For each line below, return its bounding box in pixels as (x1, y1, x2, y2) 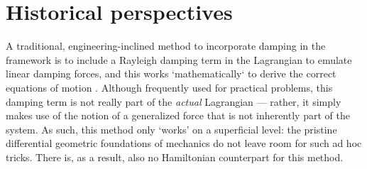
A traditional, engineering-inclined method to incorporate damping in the (6, 38, 326, 53)
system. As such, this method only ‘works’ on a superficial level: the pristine (6, 121, 337, 136)
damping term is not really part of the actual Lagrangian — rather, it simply (6, 94, 341, 109)
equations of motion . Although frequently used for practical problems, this (6, 80, 333, 94)
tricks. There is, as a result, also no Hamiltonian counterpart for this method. (6, 149, 344, 164)
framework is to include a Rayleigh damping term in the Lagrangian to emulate (6, 52, 352, 67)
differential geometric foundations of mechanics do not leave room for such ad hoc (6, 136, 362, 151)
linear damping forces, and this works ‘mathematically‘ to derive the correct (6, 66, 336, 81)
